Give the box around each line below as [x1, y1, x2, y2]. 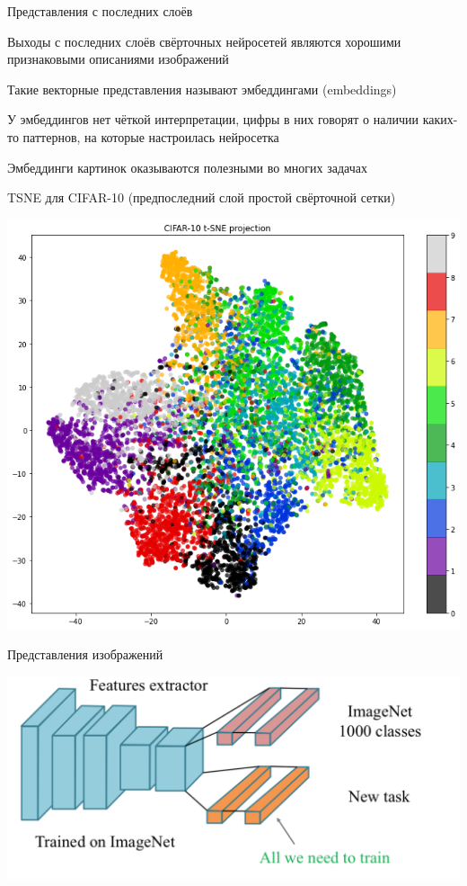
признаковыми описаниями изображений [7, 49, 229, 68]
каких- [422, 110, 458, 129]
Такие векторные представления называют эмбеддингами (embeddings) [7, 79, 397, 98]
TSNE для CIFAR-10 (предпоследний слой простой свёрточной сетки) [7, 188, 396, 207]
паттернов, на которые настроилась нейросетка [22, 127, 279, 146]
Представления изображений [7, 645, 163, 664]
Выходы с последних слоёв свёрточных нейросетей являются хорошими [7, 31, 401, 50]
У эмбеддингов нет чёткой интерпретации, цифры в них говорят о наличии [7, 110, 419, 129]
